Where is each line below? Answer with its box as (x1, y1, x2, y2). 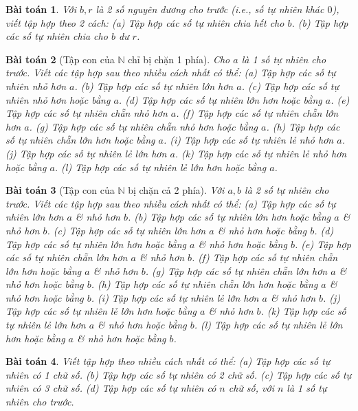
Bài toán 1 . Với (5, 2, 76, 16)
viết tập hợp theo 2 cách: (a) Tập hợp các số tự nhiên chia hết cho (5, 15, 284, 30)
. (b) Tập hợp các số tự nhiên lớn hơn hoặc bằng (128, 210, 331, 224)
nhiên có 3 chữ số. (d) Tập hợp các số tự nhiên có (5, 381, 216, 395)
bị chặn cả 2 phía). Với (128, 183, 225, 197)
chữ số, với (228, 381, 274, 395)
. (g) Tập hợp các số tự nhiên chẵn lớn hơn (145, 263, 328, 278)
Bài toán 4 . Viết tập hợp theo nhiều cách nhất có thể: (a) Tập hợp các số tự (5, 354, 331, 368)
